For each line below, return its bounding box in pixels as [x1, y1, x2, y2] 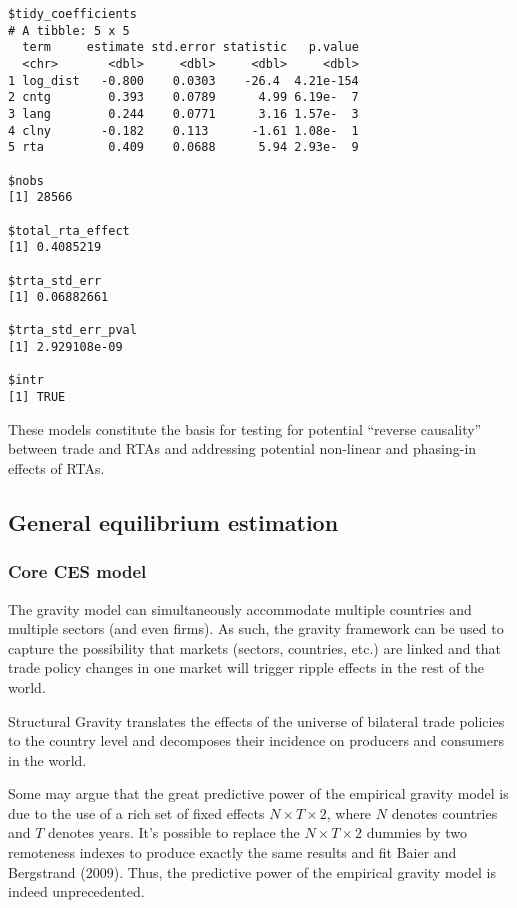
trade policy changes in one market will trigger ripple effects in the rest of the [8, 657, 485, 678]
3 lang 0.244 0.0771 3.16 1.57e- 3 [8, 106, 359, 121]
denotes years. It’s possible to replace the [48, 822, 300, 843]
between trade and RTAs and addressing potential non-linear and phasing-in [8, 438, 477, 459]
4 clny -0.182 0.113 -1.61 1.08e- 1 [8, 123, 359, 138]
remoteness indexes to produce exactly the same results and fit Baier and [8, 842, 457, 863]
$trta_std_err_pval [8, 323, 137, 338]
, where [326, 802, 372, 823]
